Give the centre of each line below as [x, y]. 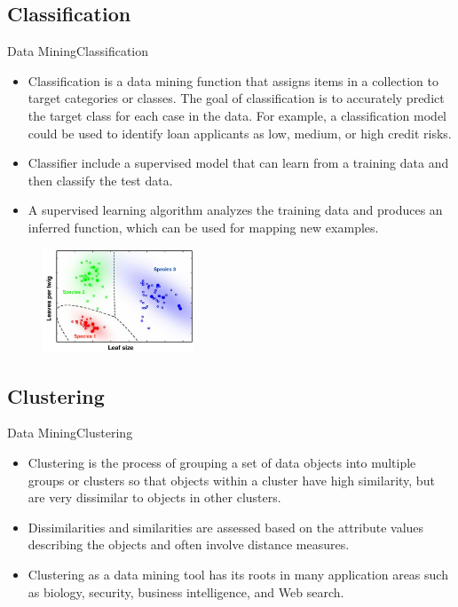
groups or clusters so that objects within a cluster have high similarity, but [231, 480]
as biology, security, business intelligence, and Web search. [186, 591]
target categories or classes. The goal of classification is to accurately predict [236, 98]
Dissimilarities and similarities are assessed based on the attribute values [226, 527]
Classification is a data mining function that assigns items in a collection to [233, 80]
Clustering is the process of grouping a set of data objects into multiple [222, 462]
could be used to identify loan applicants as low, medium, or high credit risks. [240, 133]
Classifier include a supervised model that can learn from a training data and [238, 163]
